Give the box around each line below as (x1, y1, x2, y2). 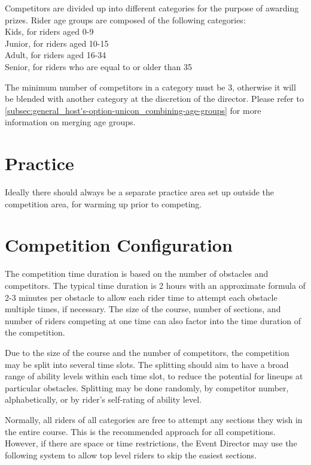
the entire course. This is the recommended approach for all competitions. (5, 425, 276, 437)
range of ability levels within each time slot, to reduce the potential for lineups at (5, 370, 303, 382)
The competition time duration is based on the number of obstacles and (5, 267, 269, 280)
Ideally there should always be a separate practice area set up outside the (5, 186, 275, 198)
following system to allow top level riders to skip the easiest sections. (5, 448, 257, 461)
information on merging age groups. (5, 116, 136, 128)
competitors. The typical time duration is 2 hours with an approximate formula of (5, 279, 306, 291)
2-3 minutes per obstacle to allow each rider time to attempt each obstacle (5, 291, 278, 303)
